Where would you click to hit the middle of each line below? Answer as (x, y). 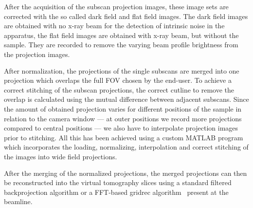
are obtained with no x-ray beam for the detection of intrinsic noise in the (114, 26)
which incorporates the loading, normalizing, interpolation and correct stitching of (126, 147)
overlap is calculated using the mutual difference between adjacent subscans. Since (126, 99)
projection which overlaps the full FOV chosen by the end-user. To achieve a (118, 80)
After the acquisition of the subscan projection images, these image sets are (116, 6)
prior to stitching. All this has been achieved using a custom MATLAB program (124, 137)
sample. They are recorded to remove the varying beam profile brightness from (121, 45)
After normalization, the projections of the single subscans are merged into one (122, 70)
